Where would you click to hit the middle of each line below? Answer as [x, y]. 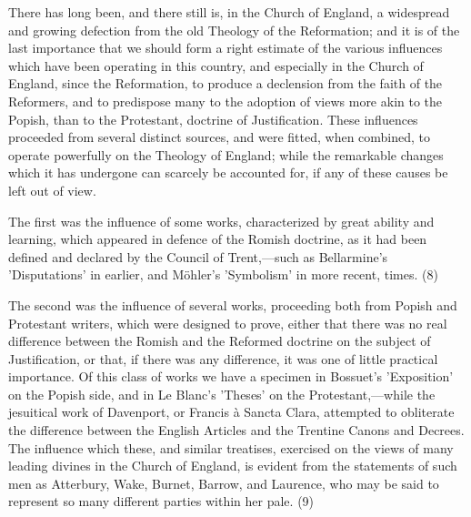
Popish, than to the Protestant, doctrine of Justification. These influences [213, 119]
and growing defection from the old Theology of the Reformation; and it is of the [234, 30]
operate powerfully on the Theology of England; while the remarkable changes [226, 154]
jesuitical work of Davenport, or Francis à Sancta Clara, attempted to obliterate [231, 412]
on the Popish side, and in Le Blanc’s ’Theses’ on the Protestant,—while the [222, 394]
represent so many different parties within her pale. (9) [161, 501]
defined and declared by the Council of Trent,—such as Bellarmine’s [198, 256]
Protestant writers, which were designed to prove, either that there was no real [228, 323]
